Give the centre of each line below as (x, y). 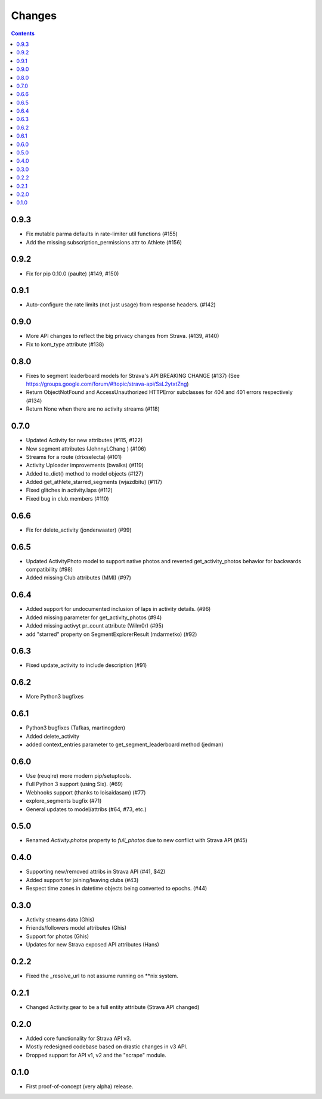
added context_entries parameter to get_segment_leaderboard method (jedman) (125, 744)
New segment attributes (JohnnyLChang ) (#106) (86, 448)
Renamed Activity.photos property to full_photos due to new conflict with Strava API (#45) (137, 840)
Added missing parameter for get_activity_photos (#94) (94, 617)
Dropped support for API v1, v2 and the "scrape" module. (96, 1055)
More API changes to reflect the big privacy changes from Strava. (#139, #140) (123, 336)
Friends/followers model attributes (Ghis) (76, 928)
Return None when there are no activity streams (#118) (93, 409)
